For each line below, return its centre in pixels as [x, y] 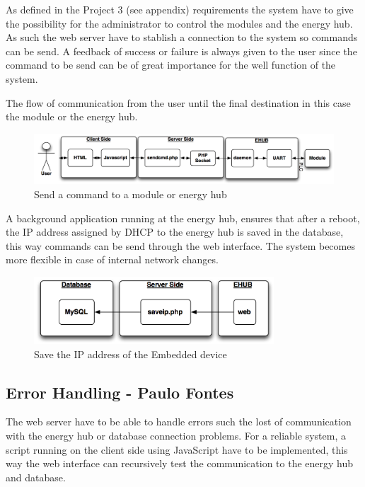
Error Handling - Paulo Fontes [120, 392]
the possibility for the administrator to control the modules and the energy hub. [179, 23]
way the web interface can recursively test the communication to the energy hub [180, 463]
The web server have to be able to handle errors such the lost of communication [179, 422]
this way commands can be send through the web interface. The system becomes [180, 245]
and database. [36, 477]
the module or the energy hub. [72, 116]
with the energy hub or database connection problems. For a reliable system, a [176, 435]
